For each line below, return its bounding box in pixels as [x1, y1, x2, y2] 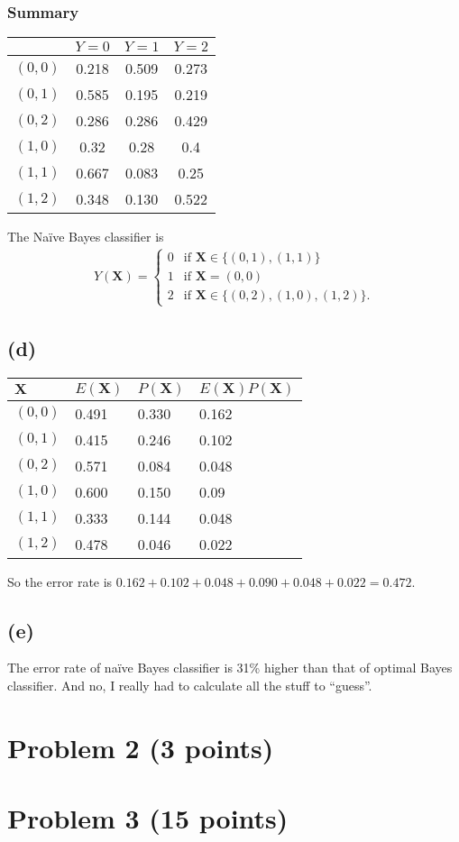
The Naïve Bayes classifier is [7, 227, 164, 246]
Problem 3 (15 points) [7, 800, 289, 837]
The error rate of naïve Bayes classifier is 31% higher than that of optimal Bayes [7, 658, 453, 677]
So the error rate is [7, 572, 113, 590]
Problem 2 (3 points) [7, 728, 274, 765]
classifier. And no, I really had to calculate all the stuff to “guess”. [7, 676, 372, 695]
